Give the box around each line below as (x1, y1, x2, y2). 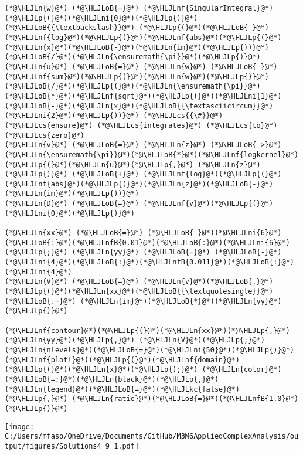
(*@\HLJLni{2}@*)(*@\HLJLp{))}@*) (5, 111, 139, 120)
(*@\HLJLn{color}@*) (202, 365, 282, 374)
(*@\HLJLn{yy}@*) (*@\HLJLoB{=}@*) (72, 248, 210, 257)
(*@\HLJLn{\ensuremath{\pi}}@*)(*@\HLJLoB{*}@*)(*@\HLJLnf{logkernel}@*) (5, 150, 299, 159)
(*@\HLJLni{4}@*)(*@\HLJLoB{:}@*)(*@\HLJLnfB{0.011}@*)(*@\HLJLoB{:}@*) (5, 258, 294, 267)
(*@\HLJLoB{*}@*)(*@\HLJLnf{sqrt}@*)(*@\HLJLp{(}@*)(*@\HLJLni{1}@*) (5, 91, 282, 100)
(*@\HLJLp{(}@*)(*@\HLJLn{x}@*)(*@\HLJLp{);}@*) (5, 365, 198, 374)
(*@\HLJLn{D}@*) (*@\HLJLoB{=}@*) (5, 199, 139, 208)
